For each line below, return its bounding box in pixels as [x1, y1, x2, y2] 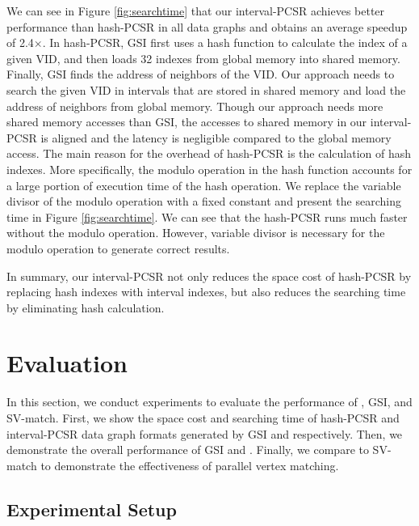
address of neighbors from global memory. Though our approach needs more [6, 97, 383, 114]
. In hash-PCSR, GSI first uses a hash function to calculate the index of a [42, 34, 408, 51]
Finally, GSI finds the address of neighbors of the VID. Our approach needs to [6, 66, 395, 83]
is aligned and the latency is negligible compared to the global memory [40, 129, 392, 146]
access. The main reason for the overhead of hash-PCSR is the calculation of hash [6, 145, 412, 162]
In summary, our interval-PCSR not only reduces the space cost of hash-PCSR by [6, 267, 412, 284]
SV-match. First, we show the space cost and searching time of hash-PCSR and [6, 409, 400, 426]
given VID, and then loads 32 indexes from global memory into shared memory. [6, 49, 400, 66]
